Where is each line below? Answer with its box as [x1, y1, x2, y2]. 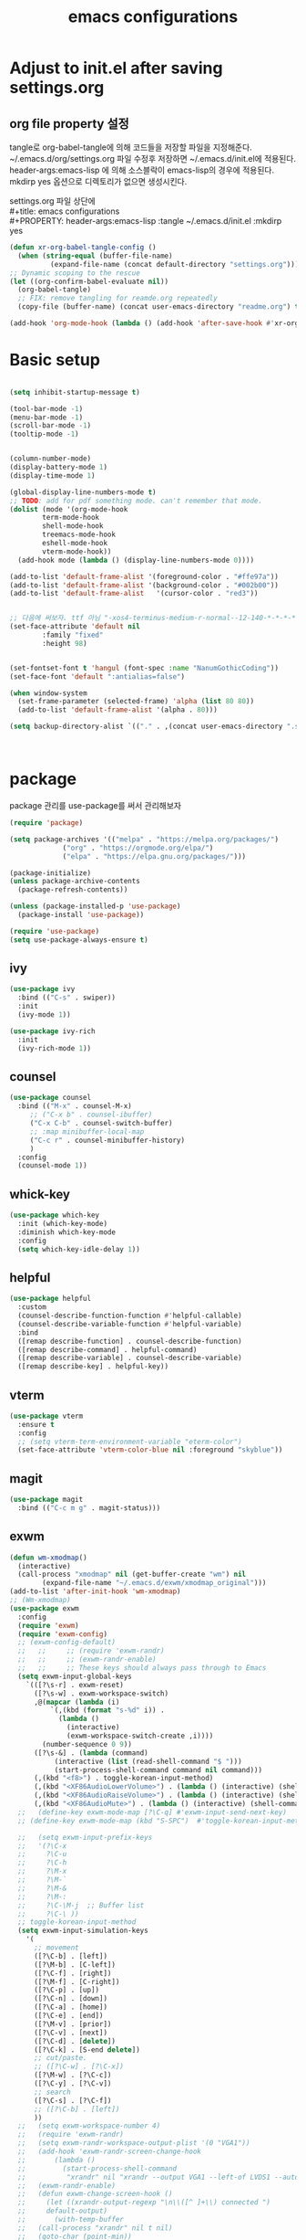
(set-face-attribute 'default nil [9, 622, 141, 631]
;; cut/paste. [33, 2054, 88, 2063]
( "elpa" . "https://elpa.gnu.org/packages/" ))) [62, 851, 247, 861]
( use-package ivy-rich [9, 1026, 96, 1036]
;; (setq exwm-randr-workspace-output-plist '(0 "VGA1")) [17, 2139, 250, 2148]
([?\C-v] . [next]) [33, 2028, 107, 2037]
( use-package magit [9, 1495, 84, 1505]
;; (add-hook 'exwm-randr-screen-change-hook [17, 2147, 202, 2157]
